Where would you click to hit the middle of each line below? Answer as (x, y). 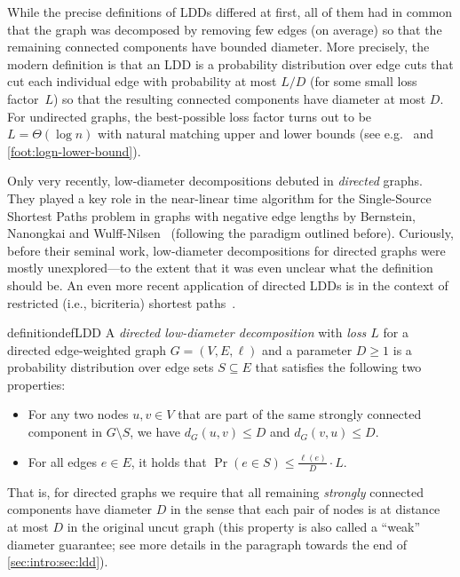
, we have (155, 432)
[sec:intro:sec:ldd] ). (58, 561)
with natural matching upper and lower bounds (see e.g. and (266, 134)
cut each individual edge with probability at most (142, 81)
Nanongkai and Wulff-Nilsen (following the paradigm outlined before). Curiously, (230, 233)
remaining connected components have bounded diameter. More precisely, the (218, 47)
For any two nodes (78, 414)
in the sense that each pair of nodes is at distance (305, 509)
